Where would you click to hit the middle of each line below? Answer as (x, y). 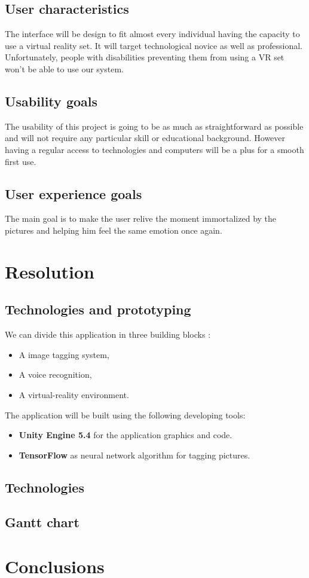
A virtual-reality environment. (74, 394)
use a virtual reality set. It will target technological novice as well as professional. (154, 45)
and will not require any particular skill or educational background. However (145, 138)
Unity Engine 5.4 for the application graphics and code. (126, 435)
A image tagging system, (64, 354)
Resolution (50, 271)
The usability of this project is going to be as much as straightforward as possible (154, 126)
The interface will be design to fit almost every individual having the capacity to (152, 34)
